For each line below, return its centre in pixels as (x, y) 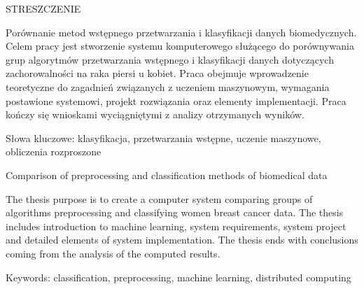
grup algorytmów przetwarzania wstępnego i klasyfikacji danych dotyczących (170, 59)
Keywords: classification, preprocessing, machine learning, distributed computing (178, 277)
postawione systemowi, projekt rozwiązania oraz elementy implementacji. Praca (176, 100)
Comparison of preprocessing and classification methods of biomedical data (167, 175)
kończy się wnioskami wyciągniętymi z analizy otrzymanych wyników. (155, 114)
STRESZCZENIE (43, 8)
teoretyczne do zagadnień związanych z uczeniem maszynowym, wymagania (168, 86)
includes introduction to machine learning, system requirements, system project (176, 226)
